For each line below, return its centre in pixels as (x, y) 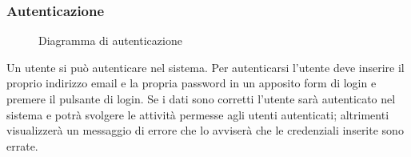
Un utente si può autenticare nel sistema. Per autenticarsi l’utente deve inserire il (205, 67)
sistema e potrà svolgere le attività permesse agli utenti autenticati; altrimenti (198, 114)
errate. (22, 145)
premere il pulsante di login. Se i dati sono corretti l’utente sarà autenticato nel (201, 99)
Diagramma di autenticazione (110, 40)
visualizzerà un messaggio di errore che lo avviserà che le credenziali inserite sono (205, 130)
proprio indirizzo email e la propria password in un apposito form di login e (192, 83)
